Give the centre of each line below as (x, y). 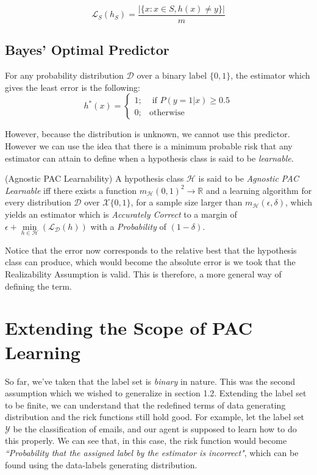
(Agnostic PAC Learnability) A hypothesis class (94, 178)
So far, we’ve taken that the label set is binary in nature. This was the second (150, 381)
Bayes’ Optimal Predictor (87, 50)
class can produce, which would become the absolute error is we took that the (150, 262)
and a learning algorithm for (259, 190)
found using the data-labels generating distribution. (101, 464)
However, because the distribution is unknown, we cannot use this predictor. (148, 134)
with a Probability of (128, 226)
